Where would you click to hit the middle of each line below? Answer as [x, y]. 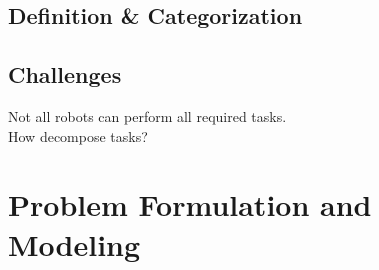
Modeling [74, 243]
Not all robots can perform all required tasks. [147, 115]
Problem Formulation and [190, 204]
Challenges [65, 74]
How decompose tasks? [78, 135]
